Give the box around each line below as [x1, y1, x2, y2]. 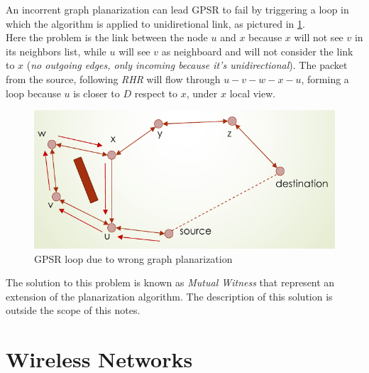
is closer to [73, 85, 120, 100]
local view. [229, 85, 276, 100]
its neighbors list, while [6, 43, 106, 58]
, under [186, 85, 218, 100]
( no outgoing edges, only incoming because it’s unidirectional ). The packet [26, 58, 348, 72]
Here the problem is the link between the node [6, 30, 208, 45]
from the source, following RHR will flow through [6, 71, 221, 86]
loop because [6, 85, 61, 100]
